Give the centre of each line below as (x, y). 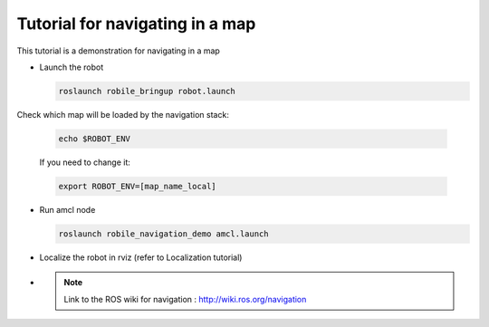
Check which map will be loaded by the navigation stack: (123, 114)
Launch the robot (72, 67)
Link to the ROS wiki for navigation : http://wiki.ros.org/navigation (185, 299)
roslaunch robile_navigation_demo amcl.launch (163, 234)
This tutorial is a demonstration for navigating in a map (119, 51)
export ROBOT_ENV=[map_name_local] (137, 186)
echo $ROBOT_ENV (95, 139)
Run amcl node (67, 209)
